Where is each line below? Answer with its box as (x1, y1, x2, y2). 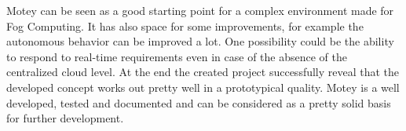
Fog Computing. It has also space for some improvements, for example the (6, 17, 364, 34)
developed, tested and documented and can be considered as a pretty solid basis (6, 94, 391, 111)
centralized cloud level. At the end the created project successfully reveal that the (6, 64, 400, 80)
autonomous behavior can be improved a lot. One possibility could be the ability (6, 33, 394, 49)
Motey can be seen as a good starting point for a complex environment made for (6, 2, 394, 18)
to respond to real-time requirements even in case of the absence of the (6, 48, 348, 64)
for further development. (6, 110, 124, 126)
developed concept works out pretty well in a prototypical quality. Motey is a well (6, 78, 400, 95)
